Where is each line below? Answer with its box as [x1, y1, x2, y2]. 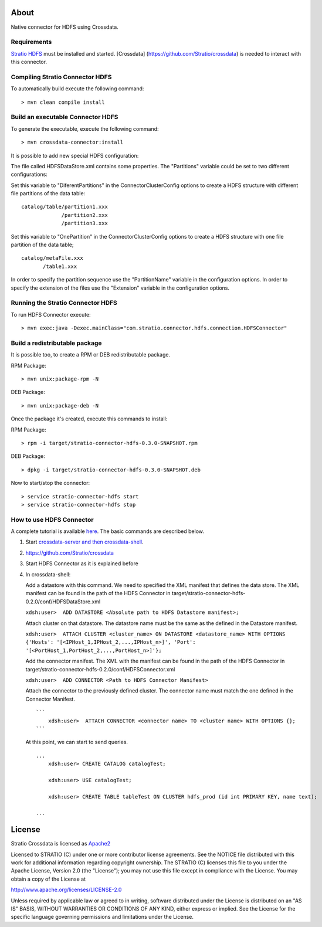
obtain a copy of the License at [11, 875, 86, 882]
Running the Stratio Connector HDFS [11, 299, 117, 307]
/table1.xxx [43, 263, 77, 270]
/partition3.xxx [61, 220, 109, 227]
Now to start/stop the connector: [11, 480, 90, 487]
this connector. [11, 59, 47, 66]
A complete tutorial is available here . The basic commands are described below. [11, 528, 205, 535]
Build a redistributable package [11, 339, 102, 347]
